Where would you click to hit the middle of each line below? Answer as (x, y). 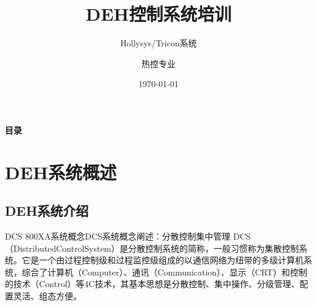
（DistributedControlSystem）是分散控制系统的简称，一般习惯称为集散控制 (152, 248)
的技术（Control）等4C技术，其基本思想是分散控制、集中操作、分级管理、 (152, 284)
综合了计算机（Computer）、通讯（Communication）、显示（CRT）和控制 (164, 272)
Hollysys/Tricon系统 (158, 43)
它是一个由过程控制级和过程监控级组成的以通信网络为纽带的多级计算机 (162, 260)
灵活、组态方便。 (47, 296)
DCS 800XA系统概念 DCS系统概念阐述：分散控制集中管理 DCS (128, 236)
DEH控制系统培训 (158, 14)
